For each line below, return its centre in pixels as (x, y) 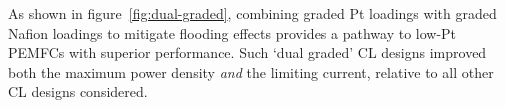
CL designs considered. (78, 91)
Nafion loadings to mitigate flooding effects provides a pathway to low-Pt (232, 32)
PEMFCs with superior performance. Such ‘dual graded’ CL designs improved (247, 52)
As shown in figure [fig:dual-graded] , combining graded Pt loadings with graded (252, 13)
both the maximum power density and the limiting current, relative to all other (251, 71)
